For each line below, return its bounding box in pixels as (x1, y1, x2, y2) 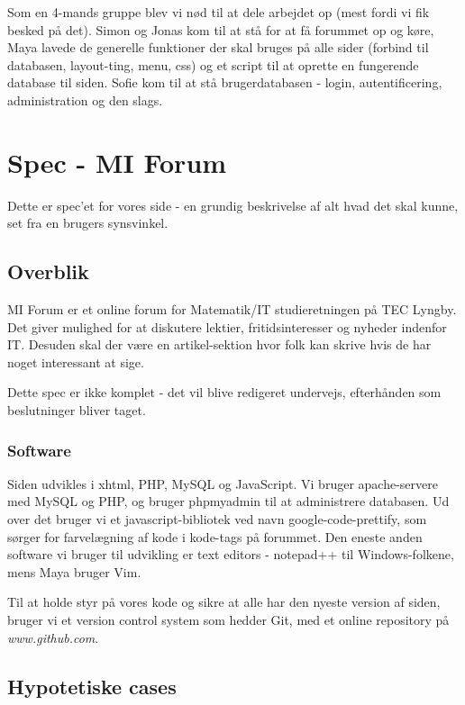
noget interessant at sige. (7, 352, 144, 371)
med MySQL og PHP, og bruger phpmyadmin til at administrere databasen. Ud (7, 492, 450, 511)
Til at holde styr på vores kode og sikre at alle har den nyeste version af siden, (7, 592, 441, 611)
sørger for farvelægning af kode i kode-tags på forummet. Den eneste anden (7, 527, 423, 546)
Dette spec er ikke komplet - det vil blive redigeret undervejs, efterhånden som (7, 383, 442, 402)
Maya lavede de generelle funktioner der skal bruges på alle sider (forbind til (7, 38, 429, 57)
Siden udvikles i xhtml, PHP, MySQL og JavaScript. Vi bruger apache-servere (7, 474, 438, 493)
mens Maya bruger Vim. (7, 562, 141, 581)
